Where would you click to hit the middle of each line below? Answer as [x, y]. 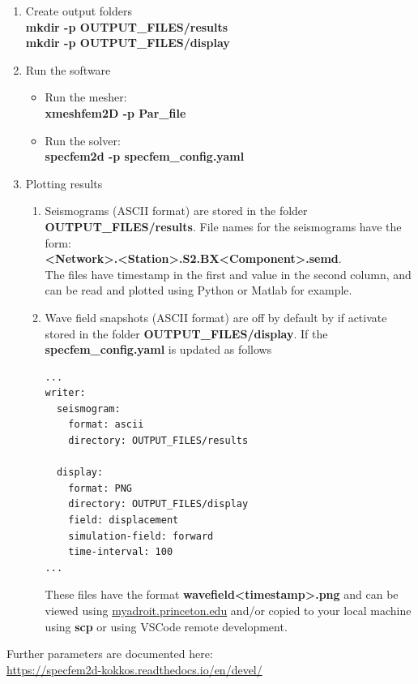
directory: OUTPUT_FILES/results [158, 441]
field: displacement [124, 521]
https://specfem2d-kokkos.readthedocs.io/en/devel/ [134, 669]
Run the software [68, 69]
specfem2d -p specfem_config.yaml [145, 156]
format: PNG [100, 488]
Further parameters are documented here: [110, 654]
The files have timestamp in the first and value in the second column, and [228, 274]
